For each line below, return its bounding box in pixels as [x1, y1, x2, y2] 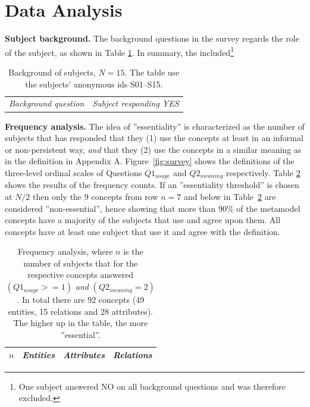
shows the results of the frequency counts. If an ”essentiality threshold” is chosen [5, 179, 299, 191]
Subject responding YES [92, 97, 179, 109]
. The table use [124, 65, 180, 78]
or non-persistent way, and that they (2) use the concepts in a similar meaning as [5, 143, 302, 155]
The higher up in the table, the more [13, 317, 148, 329]
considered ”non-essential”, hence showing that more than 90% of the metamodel [5, 202, 300, 214]
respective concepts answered [27, 268, 134, 281]
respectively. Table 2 [226, 166, 300, 179]
